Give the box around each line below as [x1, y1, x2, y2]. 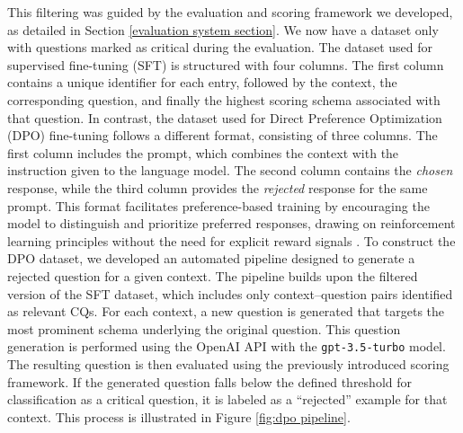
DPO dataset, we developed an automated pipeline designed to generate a [7, 249, 415, 268]
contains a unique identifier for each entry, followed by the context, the [7, 73, 397, 92]
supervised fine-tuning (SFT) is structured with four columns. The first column [7, 55, 444, 74]
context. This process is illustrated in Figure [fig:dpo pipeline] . [7, 407, 351, 426]
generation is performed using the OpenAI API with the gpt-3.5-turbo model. [7, 337, 446, 356]
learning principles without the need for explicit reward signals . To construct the [7, 231, 456, 250]
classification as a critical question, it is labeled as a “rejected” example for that [7, 390, 448, 409]
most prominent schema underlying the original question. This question [7, 319, 401, 338]
